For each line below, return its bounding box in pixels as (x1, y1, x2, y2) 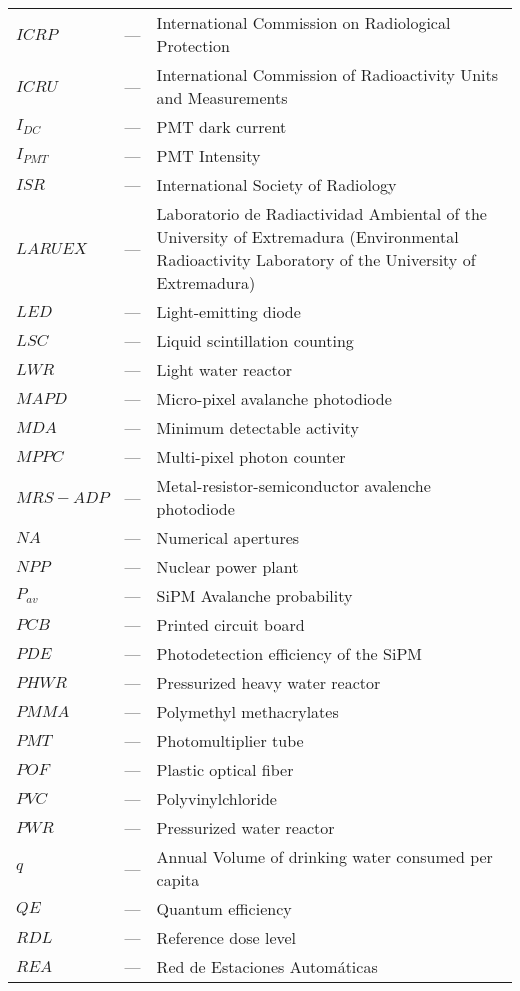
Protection (156, 34, 230, 57)
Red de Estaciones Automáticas (156, 955, 378, 978)
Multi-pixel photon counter (156, 445, 346, 468)
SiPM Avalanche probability (156, 584, 353, 607)
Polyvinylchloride (156, 787, 277, 810)
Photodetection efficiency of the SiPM (156, 642, 422, 665)
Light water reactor (156, 358, 293, 381)
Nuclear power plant (156, 555, 299, 578)
